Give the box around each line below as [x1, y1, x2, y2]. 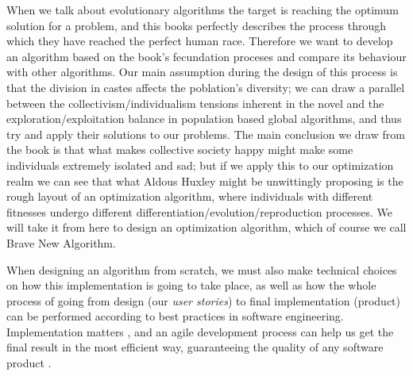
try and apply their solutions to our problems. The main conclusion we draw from [6, 125, 405, 142]
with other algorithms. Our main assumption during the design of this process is [6, 63, 398, 80]
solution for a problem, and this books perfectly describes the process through [6, 17, 386, 33]
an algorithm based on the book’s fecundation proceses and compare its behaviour [6, 48, 407, 64]
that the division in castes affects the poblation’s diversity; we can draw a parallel [6, 79, 405, 95]
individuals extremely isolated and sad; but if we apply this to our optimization [6, 156, 394, 173]
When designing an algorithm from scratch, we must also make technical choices [6, 261, 397, 278]
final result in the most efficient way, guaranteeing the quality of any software [6, 339, 384, 355]
